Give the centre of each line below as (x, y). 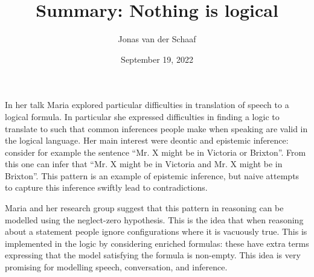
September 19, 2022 (157, 59)
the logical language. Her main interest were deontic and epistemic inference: (147, 140)
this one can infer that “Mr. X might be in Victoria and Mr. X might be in (144, 164)
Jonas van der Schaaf (157, 39)
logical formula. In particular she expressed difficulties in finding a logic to (142, 116)
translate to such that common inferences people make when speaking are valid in (156, 128)
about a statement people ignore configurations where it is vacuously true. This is (156, 231)
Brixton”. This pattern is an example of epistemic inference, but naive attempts (152, 175)
